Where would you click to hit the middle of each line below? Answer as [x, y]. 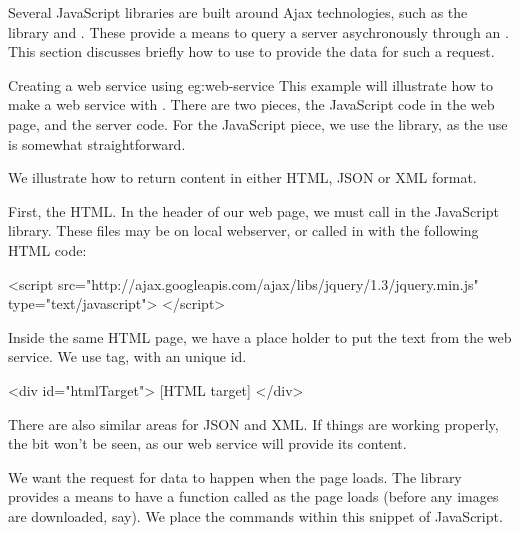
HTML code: [47, 249]
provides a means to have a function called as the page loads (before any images [253, 496]
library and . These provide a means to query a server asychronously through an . [258, 31]
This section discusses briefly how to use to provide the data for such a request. [251, 51]
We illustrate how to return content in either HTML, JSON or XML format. [242, 177]
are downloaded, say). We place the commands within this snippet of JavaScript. [255, 515]
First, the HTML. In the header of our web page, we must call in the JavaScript [253, 210]
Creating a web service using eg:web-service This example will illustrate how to [251, 84]
